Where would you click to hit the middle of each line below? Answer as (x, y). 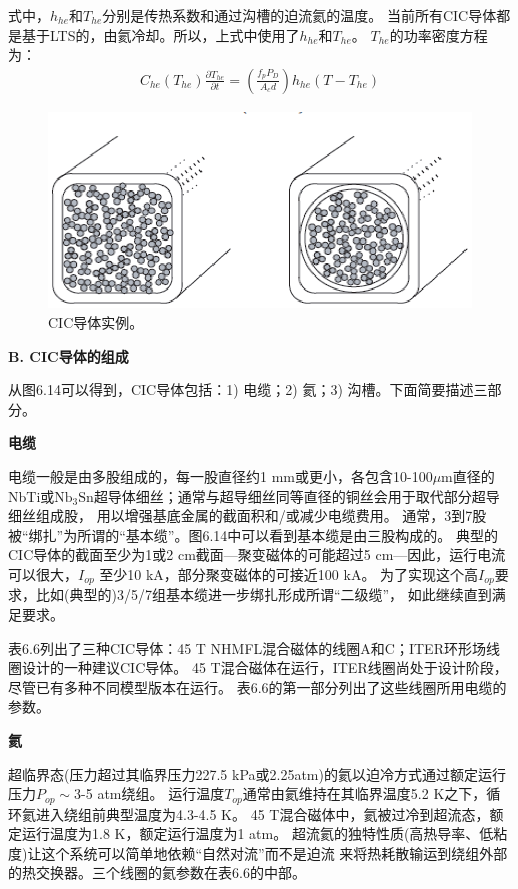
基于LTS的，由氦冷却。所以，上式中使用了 (160, 34)
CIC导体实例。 (96, 321)
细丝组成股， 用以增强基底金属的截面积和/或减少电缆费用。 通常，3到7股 (247, 515)
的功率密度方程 (438, 34)
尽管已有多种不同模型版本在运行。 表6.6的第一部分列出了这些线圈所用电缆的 (257, 686)
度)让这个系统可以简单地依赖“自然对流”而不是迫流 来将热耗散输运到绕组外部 (258, 852)
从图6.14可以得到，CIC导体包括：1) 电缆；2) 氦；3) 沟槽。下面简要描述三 (248, 389)
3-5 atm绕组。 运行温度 (149, 793)
